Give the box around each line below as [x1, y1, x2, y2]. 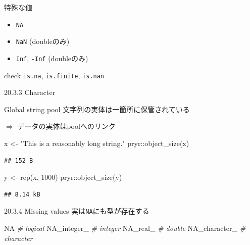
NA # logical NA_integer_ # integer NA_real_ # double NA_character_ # [4, 223, 246, 233]
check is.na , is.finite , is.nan [4, 70, 105, 80]
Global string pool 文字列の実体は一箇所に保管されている [4, 104, 190, 114]
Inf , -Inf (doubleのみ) [16, 53, 88, 63]
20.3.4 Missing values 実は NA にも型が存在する [4, 206, 149, 216]
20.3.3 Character [4, 87, 56, 97]
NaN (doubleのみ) [16, 36, 70, 46]
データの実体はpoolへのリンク [17, 121, 116, 131]
